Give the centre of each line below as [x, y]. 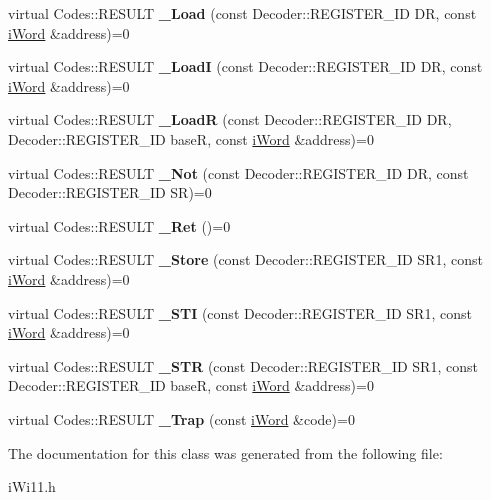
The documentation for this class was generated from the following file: [225, 452]
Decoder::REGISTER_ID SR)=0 [110, 192]
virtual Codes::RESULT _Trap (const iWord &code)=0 [181, 418]
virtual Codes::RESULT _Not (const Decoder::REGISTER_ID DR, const [238, 172]
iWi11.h [32, 486]
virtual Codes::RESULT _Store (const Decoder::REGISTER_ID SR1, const [245, 259]
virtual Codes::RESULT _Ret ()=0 [119, 225]
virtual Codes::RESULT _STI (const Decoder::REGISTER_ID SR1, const [240, 312]
